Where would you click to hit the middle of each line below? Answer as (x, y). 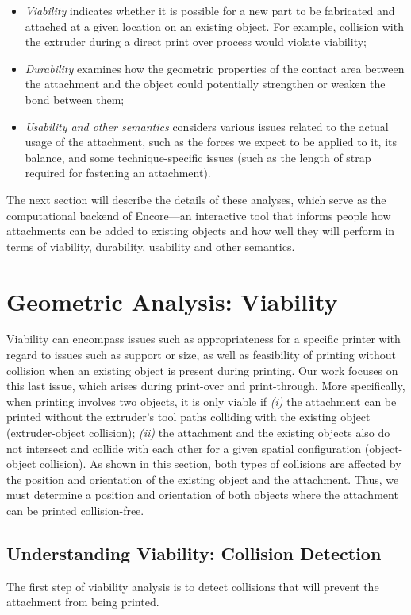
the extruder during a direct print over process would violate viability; (196, 42)
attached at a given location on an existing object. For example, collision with (214, 26)
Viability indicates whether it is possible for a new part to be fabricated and (210, 10)
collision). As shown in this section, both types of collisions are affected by (220, 464)
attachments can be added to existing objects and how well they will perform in (201, 231)
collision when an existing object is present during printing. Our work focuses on (202, 370)
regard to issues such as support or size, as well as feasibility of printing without (201, 355)
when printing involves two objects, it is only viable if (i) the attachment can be (202, 401)
